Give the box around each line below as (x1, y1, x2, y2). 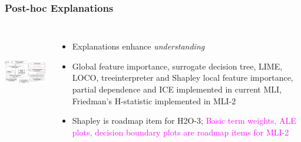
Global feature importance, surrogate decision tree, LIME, (72, 60, 283, 72)
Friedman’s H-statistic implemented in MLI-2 (72, 94, 236, 107)
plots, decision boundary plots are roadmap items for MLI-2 (72, 126, 289, 138)
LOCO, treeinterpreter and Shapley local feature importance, (72, 71, 293, 84)
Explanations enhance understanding (72, 40, 205, 52)
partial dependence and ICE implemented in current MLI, (72, 83, 282, 95)
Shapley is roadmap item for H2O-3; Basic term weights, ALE (72, 114, 296, 127)
